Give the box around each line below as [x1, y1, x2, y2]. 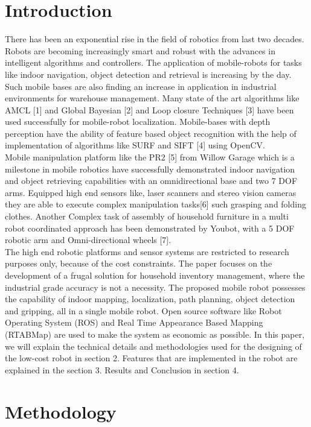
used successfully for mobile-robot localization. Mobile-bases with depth [5, 115, 271, 128]
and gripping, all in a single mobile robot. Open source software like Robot [5, 304, 282, 317]
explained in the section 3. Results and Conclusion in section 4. [5, 363, 239, 376]
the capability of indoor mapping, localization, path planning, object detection [5, 293, 295, 305]
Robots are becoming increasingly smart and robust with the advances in [5, 44, 275, 57]
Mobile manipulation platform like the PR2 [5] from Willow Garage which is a [5, 151, 295, 163]
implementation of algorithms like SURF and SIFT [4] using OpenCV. [5, 139, 265, 151]
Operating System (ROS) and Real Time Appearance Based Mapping [5, 316, 263, 329]
